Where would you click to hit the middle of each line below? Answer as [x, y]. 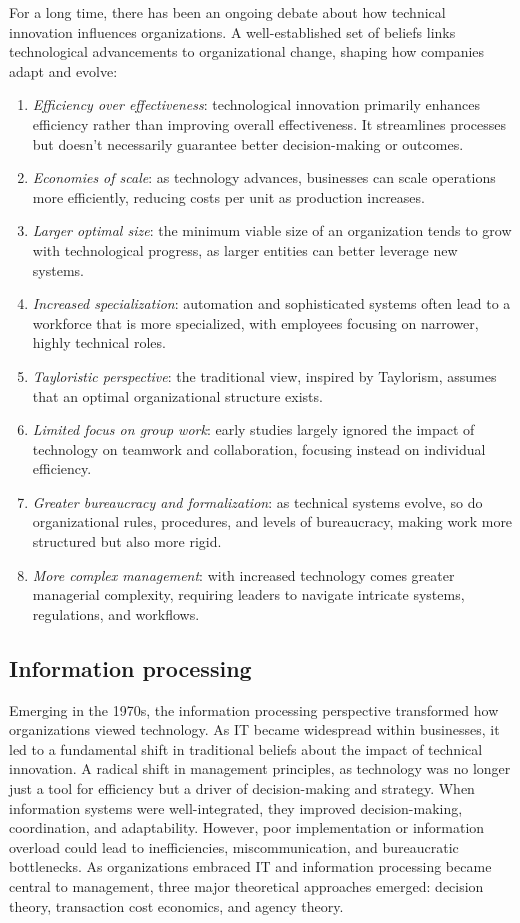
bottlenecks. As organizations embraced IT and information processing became [250, 866]
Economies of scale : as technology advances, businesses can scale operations [264, 177]
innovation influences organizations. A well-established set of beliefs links [232, 31]
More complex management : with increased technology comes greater [243, 574]
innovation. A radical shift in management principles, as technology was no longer [260, 768]
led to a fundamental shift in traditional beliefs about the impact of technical [246, 748]
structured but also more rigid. [127, 541]
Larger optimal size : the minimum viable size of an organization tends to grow [272, 230]
